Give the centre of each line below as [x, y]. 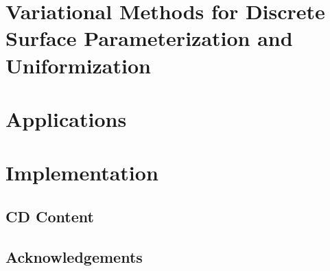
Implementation [82, 173]
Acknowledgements [74, 256]
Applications [66, 118]
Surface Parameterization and [149, 38]
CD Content [50, 216]
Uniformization [78, 65]
